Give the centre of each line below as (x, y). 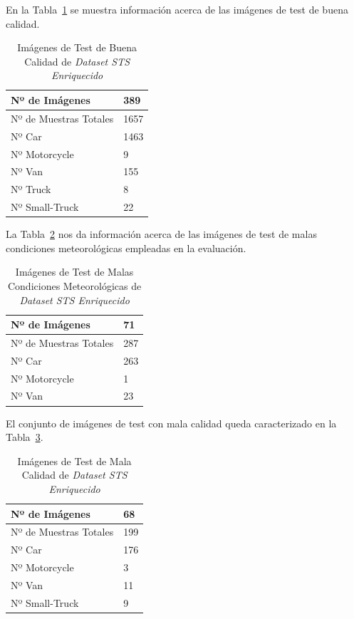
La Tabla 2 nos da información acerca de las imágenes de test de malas (161, 234)
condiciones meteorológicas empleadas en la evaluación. (126, 248)
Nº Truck (31, 189)
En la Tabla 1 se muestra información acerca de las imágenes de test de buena (177, 9)
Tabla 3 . (25, 437)
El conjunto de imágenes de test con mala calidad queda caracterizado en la (171, 423)
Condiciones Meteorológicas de (74, 285)
